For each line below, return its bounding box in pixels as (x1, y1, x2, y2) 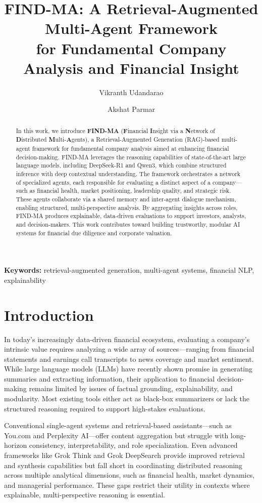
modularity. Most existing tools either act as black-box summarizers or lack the (4, 393, 249, 404)
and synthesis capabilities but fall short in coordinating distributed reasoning (4, 459, 243, 470)
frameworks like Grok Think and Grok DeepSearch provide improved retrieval (4, 450, 245, 460)
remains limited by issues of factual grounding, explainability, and (29, 383, 233, 394)
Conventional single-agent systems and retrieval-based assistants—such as (4, 420, 232, 431)
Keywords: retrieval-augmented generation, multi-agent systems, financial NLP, (4, 265, 254, 275)
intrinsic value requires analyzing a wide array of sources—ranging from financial (4, 344, 254, 354)
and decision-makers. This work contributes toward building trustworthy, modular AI (16, 220, 240, 228)
